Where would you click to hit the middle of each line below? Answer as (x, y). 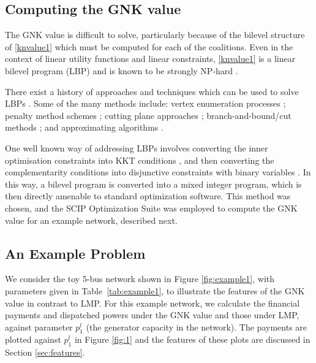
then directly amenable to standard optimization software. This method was (148, 196)
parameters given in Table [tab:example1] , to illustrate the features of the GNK (155, 290)
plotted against (33, 339)
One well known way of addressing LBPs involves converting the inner (137, 147)
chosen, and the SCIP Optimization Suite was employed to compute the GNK (151, 208)
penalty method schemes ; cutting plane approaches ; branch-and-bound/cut (148, 115)
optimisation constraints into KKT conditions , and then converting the (140, 160)
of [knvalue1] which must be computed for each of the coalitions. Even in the (149, 46)
